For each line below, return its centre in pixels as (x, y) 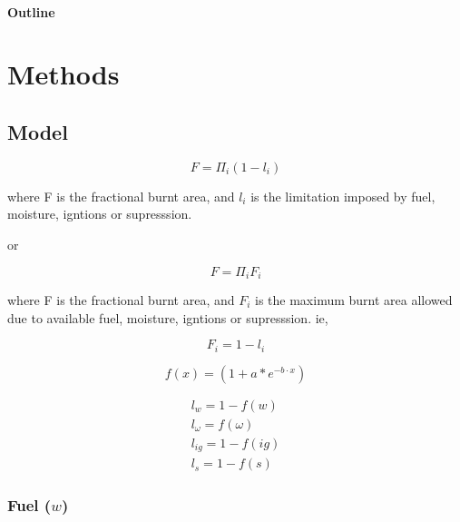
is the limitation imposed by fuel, (343, 196)
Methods (64, 74)
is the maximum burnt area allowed (354, 300)
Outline (31, 11)
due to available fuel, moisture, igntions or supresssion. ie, (168, 317)
